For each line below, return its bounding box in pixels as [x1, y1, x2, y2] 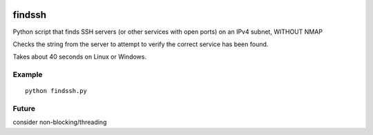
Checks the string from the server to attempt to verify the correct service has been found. [12, 40, 269, 48]
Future [12, 104, 36, 114]
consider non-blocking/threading [12, 118, 107, 127]
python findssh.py [25, 87, 88, 95]
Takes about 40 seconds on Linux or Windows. [12, 52, 146, 61]
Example [12, 70, 43, 79]
